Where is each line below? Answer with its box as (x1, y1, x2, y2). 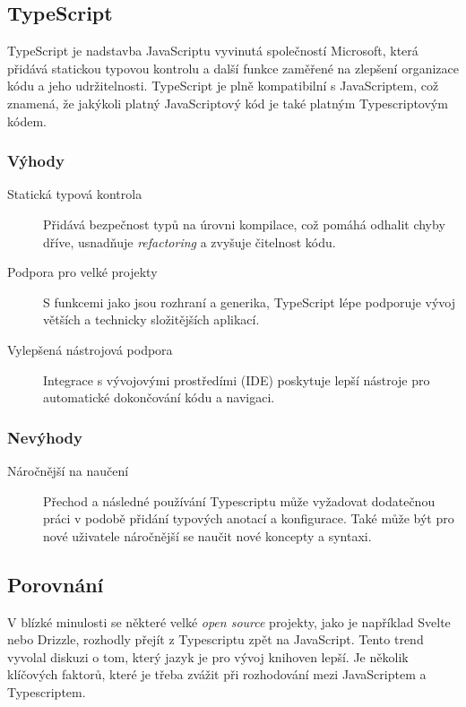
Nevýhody (7, 426, 82, 448)
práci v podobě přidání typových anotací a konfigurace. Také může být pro (43, 509, 454, 528)
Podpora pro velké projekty (7, 263, 158, 281)
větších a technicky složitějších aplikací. (43, 310, 260, 329)
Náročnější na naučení (7, 461, 129, 479)
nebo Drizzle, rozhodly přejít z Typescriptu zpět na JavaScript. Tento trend (7, 630, 424, 649)
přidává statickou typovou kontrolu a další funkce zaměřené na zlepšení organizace (7, 58, 459, 77)
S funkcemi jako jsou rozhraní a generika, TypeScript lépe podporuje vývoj (43, 292, 456, 311)
